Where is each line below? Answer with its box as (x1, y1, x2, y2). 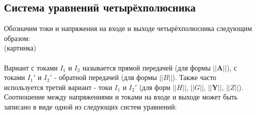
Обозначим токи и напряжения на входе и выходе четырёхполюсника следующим (4, 23, 252, 33)
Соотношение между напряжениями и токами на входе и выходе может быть (4, 91, 238, 102)
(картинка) (4, 42, 36, 53)
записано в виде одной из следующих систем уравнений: (4, 101, 177, 111)
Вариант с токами (4, 62, 58, 72)
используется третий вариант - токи (4, 81, 112, 92)
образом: (4, 32, 30, 43)
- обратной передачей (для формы (54, 72, 157, 82)
